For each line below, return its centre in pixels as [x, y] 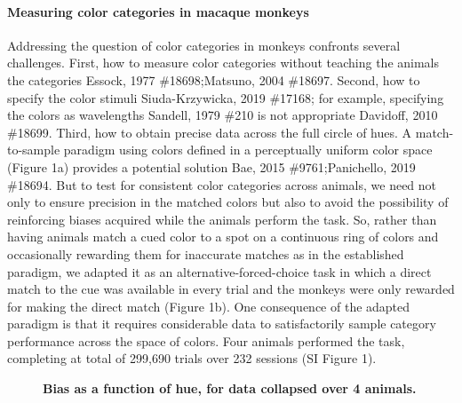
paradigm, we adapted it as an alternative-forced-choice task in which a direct [219, 271]
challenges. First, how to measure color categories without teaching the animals [223, 63]
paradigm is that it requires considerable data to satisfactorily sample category [222, 324]
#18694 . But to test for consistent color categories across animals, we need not [222, 184]
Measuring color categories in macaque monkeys [158, 11]
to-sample [34, 150]
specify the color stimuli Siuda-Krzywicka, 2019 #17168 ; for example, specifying [226, 97]
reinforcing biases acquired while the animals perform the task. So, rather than [222, 219]
